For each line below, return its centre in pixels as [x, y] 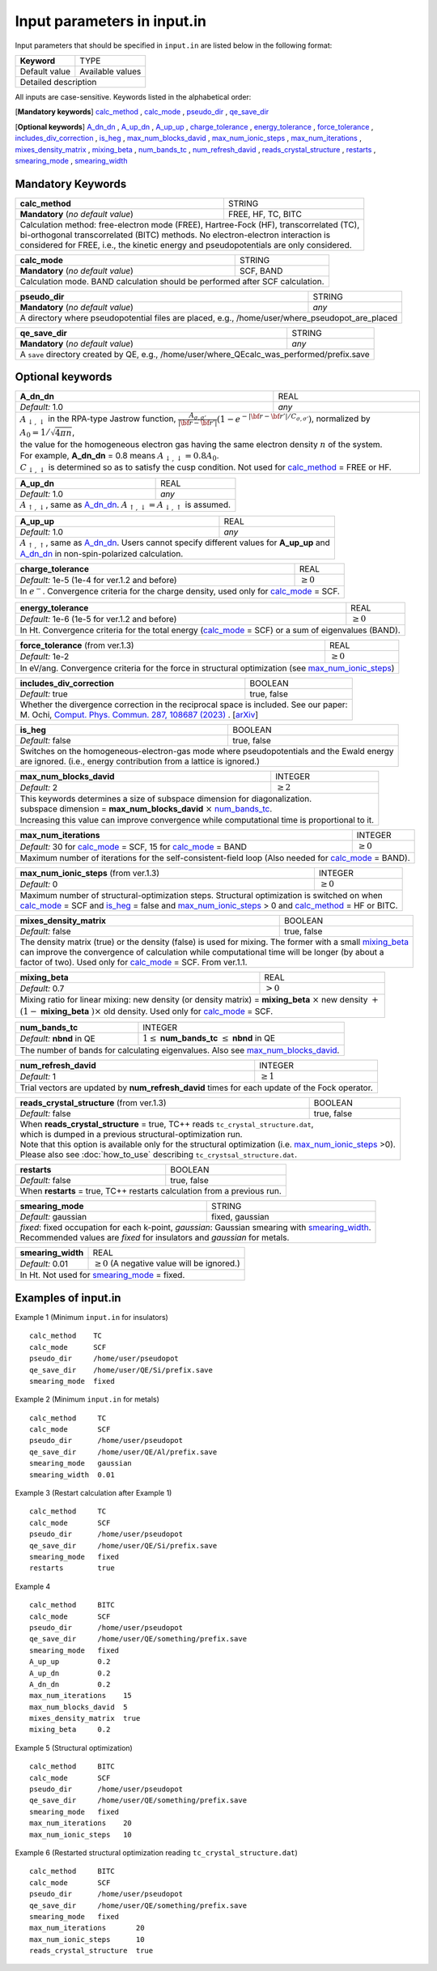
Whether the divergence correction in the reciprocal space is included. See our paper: [184, 705]
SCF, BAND [261, 270]
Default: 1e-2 [45, 657]
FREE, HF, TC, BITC [265, 214]
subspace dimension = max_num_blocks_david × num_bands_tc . [146, 808]
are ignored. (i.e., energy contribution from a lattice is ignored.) [140, 761]
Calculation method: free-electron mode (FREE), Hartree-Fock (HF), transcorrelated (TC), [190, 224]
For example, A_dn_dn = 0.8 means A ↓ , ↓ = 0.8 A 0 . [119, 457]
